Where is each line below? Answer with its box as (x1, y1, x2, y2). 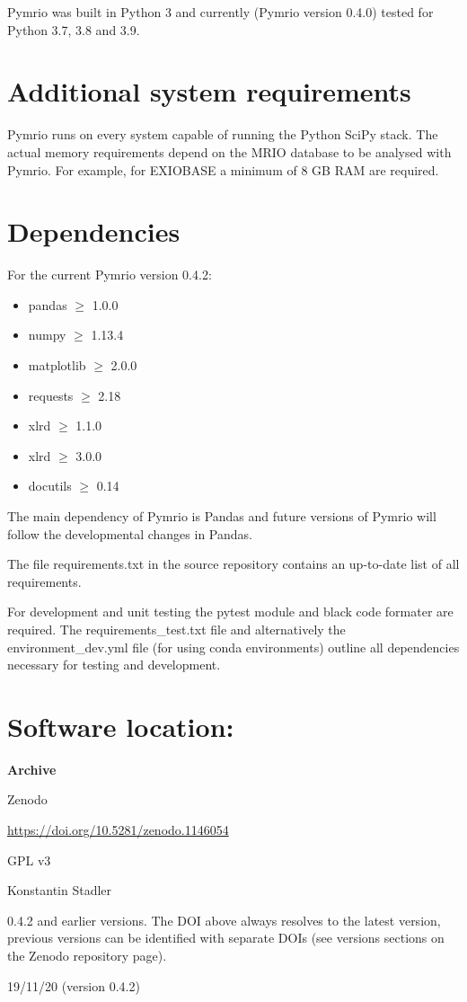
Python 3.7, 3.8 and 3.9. (7, 20, 140, 39)
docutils (28, 476, 72, 495)
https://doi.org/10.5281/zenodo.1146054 (7, 820, 229, 839)
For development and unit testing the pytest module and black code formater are (7, 602, 454, 621)
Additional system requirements (7, 73, 411, 110)
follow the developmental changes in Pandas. (7, 524, 252, 543)
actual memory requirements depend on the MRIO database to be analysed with (7, 142, 452, 161)
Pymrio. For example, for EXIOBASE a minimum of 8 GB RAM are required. (7, 160, 439, 179)
